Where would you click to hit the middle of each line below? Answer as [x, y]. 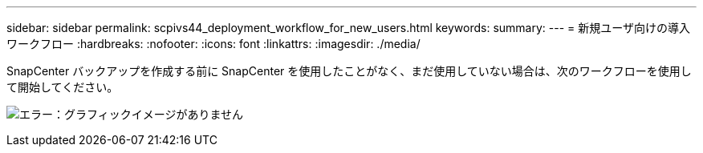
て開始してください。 [63, 87]
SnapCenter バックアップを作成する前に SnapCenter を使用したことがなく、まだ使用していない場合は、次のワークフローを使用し [349, 71]
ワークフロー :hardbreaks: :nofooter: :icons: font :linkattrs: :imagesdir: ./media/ [213, 44]
